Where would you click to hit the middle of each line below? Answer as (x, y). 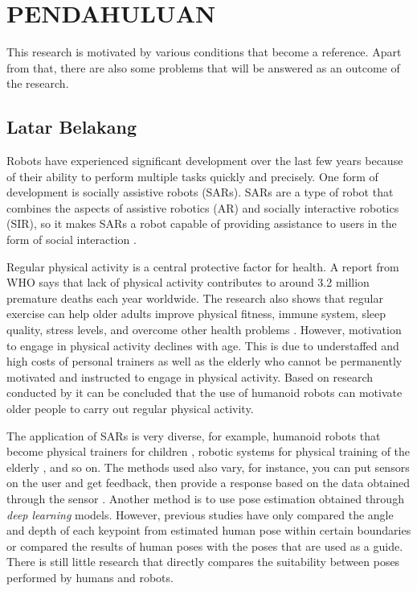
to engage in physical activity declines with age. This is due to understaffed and (203, 345)
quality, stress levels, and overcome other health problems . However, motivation (204, 330)
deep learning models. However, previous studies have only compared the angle (200, 514)
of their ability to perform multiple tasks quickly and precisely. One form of (192, 176)
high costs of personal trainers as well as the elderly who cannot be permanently (204, 361)
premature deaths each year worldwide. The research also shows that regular (195, 298)
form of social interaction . (72, 240)
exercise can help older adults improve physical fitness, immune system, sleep (196, 314)
